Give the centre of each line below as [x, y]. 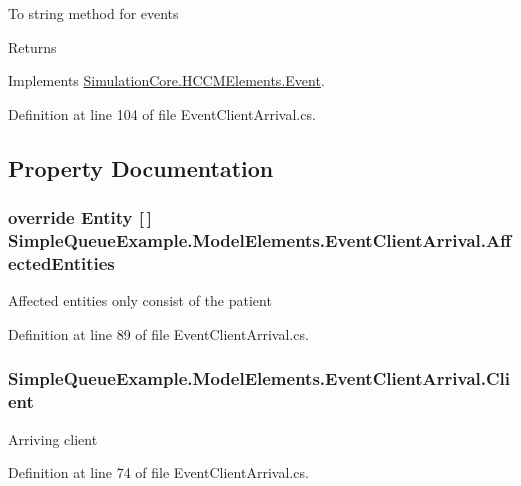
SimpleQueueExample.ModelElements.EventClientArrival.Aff [260, 240]
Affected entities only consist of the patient [140, 300]
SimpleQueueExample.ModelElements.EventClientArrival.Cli [259, 378]
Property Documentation [141, 167]
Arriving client [53, 438]
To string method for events [93, 13]
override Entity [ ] [80, 217]
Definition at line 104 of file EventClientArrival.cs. [162, 113]
